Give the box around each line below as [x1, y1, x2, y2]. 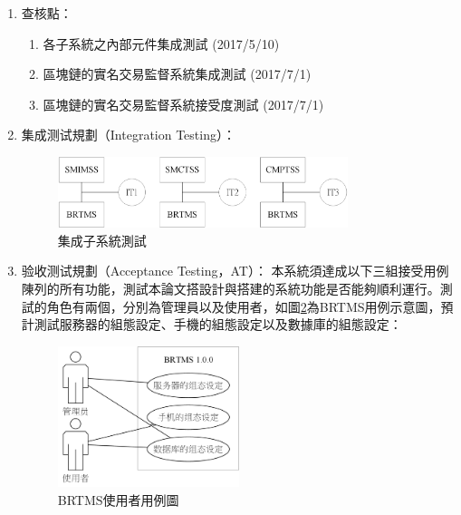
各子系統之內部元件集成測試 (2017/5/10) [43, 34, 280, 53]
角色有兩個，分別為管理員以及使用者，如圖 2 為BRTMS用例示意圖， [46, 296, 441, 316]
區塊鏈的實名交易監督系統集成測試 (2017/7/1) [43, 64, 312, 83]
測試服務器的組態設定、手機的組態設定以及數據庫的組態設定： [34, 315, 402, 334]
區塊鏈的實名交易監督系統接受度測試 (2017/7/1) [43, 94, 324, 113]
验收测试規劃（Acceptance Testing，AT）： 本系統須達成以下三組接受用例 [21, 261, 449, 280]
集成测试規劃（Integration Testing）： [21, 125, 235, 144]
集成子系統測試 [57, 230, 147, 249]
